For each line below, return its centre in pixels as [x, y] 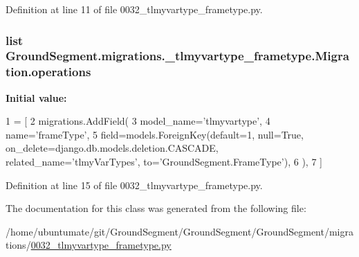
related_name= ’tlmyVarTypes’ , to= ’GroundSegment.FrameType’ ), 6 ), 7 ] [164, 162]
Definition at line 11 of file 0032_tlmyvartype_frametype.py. [134, 9]
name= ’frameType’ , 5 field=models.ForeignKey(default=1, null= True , [155, 134]
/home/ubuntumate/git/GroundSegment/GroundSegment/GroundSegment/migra [179, 231]
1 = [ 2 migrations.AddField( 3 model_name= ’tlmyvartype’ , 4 [138, 121]
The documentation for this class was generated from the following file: [156, 208]
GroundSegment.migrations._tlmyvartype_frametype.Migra [177, 56]
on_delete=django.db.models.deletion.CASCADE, [112, 148]
